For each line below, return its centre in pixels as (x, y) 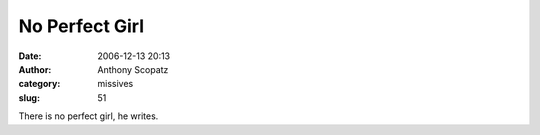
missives (115, 84)
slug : (29, 97)
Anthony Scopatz (133, 69)
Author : (35, 69)
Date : (30, 56)
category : (39, 84)
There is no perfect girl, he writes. (88, 116)
